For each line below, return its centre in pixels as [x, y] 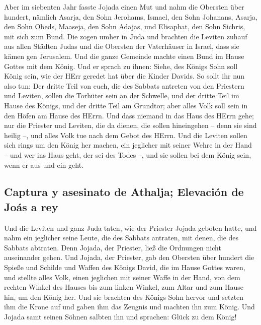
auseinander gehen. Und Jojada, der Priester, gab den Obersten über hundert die [129, 257]
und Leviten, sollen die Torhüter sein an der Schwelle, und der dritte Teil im [122, 95]
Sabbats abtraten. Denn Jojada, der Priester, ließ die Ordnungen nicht [113, 247]
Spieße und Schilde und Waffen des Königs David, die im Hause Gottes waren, [125, 267]
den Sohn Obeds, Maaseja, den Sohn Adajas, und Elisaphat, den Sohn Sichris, [125, 26]
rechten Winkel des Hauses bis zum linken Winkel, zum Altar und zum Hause [124, 287]
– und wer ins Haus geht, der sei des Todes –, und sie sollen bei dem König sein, [128, 154]
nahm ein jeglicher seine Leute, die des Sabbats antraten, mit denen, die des [121, 238]
